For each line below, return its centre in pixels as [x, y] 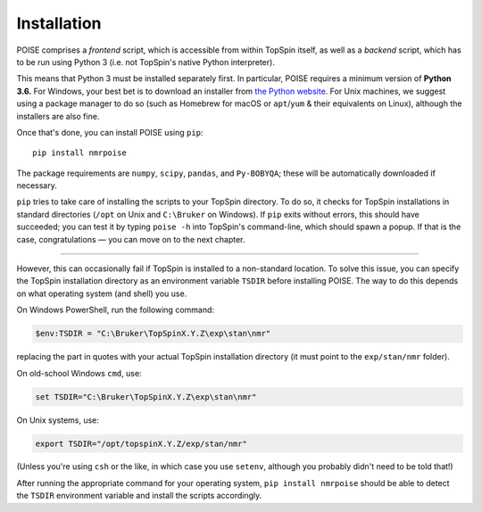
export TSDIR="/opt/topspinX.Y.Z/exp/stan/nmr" [141, 443]
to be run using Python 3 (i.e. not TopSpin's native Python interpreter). [146, 62]
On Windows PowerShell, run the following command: [115, 310]
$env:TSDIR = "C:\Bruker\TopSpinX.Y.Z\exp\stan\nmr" [153, 334]
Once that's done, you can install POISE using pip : [110, 132]
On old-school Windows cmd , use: [79, 373]
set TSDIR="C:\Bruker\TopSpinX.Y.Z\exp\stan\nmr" [146, 396]
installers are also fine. [58, 116]
